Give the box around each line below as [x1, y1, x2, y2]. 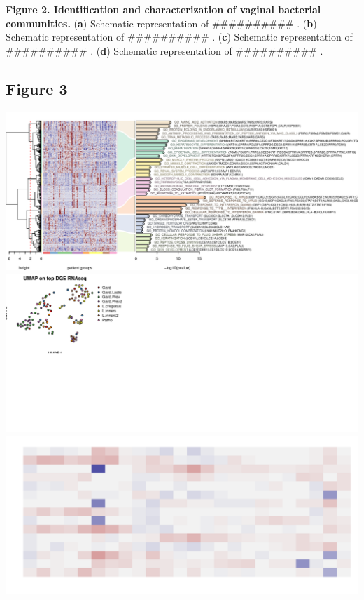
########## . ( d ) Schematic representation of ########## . [6, 43, 323, 58]
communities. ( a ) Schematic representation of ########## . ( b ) [6, 15, 317, 30]
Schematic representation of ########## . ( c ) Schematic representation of [6, 29, 353, 44]
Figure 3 [6, 77, 68, 99]
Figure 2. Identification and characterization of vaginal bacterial [6, 2, 321, 16]
